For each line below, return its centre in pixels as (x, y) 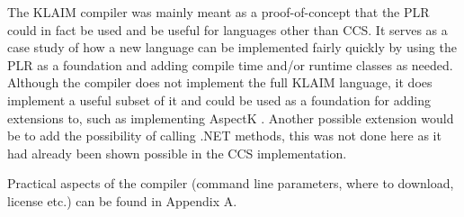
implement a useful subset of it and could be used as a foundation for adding (219, 99)
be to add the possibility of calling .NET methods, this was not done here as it (224, 136)
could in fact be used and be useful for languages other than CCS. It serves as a (228, 29)
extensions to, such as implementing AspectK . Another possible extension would (231, 118)
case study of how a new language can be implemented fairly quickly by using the (232, 47)
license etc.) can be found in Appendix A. (122, 200)
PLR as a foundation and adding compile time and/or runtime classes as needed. (230, 64)
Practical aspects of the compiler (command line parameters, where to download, (231, 183)
